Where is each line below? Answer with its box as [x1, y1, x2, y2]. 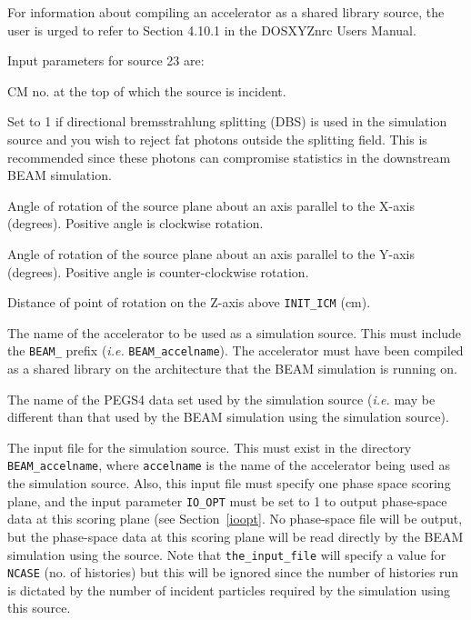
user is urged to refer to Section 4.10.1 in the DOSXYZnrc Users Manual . [7, 20, 416, 39]
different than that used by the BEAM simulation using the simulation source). [7, 407, 449, 426]
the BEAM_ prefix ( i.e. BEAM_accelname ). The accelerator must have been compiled [7, 341, 464, 360]
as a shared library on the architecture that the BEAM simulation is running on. [7, 359, 457, 378]
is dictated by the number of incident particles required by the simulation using [7, 580, 450, 599]
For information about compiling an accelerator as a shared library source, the [7, 3, 445, 21]
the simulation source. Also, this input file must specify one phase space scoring [7, 474, 451, 493]
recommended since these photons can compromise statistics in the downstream [7, 147, 451, 166]
